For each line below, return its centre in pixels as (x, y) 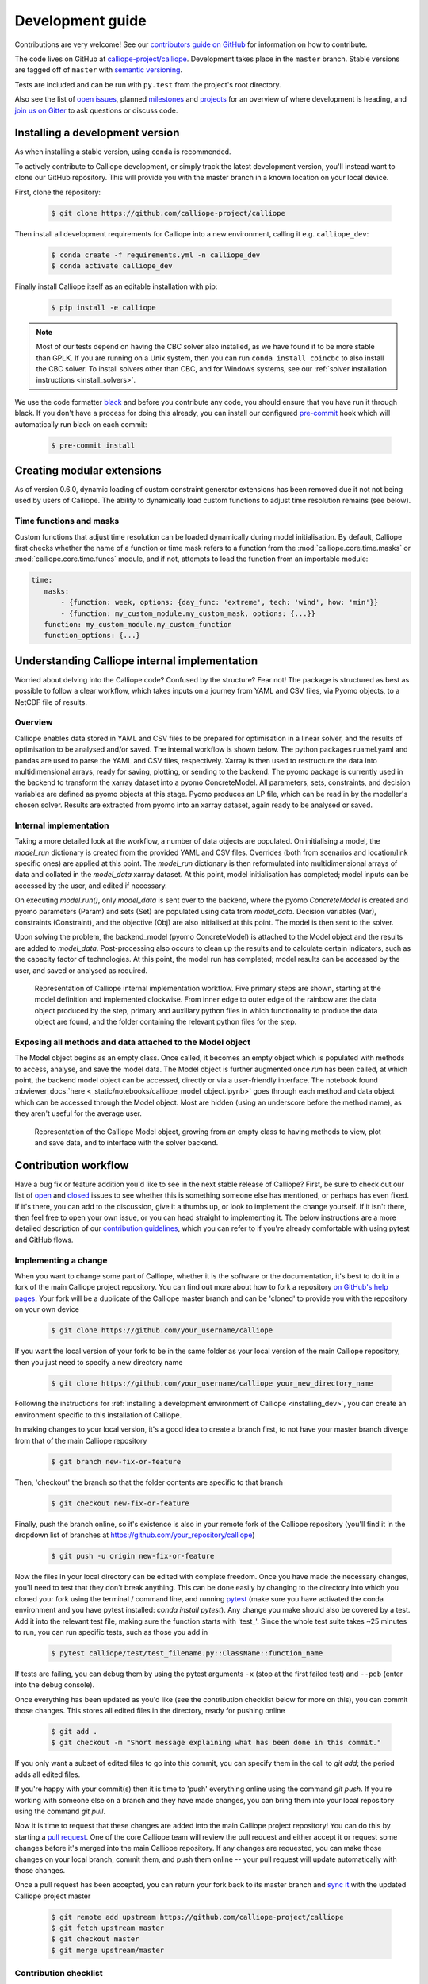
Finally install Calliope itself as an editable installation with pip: (116, 286)
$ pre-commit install (93, 445)
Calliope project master (53, 1896)
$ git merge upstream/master (108, 1950)
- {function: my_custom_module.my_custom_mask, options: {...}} (188, 613)
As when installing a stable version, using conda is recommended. (123, 152)
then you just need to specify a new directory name (99, 1362)
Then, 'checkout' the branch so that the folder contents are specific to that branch (149, 1482)
